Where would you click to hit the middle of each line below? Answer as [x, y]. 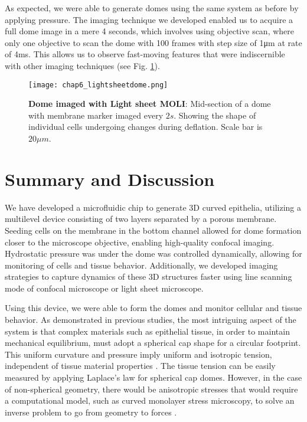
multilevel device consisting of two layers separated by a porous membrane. [141, 219]
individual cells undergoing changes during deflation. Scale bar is [146, 127]
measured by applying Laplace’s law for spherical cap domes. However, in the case [153, 377]
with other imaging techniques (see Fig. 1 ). [82, 65]
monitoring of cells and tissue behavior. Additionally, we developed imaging [141, 265]
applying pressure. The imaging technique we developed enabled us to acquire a [149, 19]
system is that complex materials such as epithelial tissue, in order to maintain [147, 331]
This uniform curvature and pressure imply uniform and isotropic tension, [138, 354]
